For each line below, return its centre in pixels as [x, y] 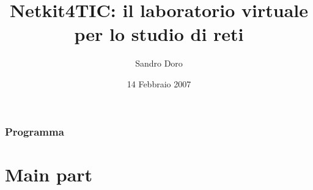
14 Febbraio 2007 [159, 83]
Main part [49, 174]
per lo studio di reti [159, 34]
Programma [35, 131]
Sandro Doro [159, 63]
